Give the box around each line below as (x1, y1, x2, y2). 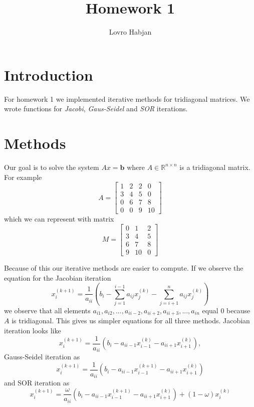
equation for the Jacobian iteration (4, 272, 111, 283)
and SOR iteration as (4, 377, 70, 388)
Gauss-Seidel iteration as (4, 351, 80, 362)
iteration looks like (4, 325, 61, 335)
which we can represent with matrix (4, 214, 114, 224)
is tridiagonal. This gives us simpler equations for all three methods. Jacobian (12, 315, 250, 326)
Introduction (4, 64, 93, 85)
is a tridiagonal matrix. (179, 161, 250, 172)
